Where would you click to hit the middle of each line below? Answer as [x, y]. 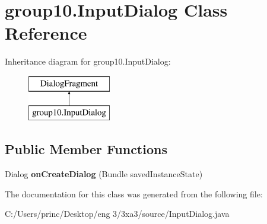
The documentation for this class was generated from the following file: [134, 193]
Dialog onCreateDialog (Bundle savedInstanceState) [104, 174]
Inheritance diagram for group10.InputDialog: [88, 61]
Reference [46, 33]
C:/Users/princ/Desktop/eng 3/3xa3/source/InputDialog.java [117, 214]
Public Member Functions [86, 149]
